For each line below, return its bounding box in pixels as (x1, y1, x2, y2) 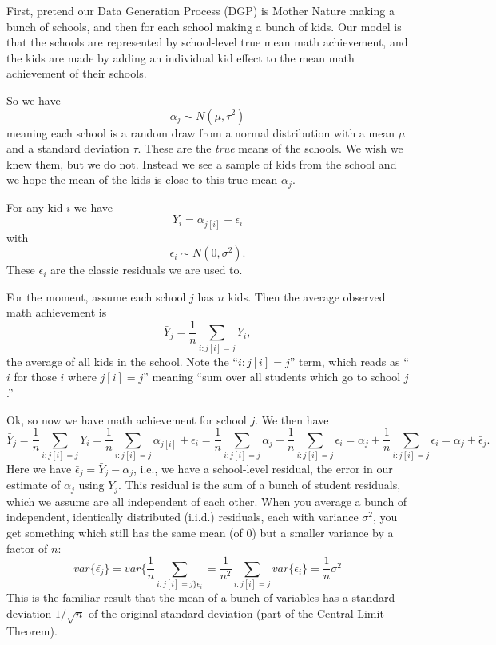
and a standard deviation (6, 140, 129, 157)
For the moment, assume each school (6, 288, 186, 305)
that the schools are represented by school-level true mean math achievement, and (6, 34, 408, 50)
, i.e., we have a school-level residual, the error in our (133, 460, 393, 476)
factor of (6, 539, 48, 556)
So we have (6, 91, 61, 108)
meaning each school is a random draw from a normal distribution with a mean (6, 124, 395, 141)
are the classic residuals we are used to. (50, 261, 243, 278)
